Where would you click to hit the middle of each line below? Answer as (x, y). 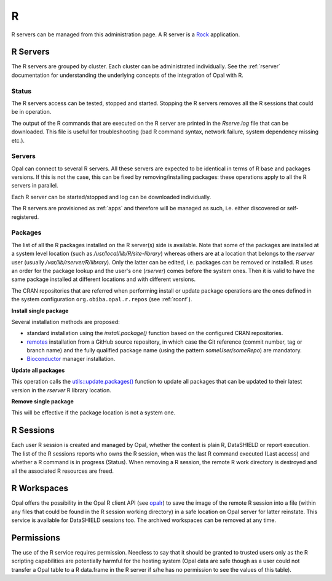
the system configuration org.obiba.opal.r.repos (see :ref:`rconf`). (102, 299)
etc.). (18, 140)
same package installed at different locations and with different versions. (104, 279)
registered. (25, 217)
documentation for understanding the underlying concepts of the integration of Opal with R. (128, 75)
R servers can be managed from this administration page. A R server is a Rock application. (126, 34)
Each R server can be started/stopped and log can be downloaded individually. (111, 197)
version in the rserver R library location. (61, 390)
